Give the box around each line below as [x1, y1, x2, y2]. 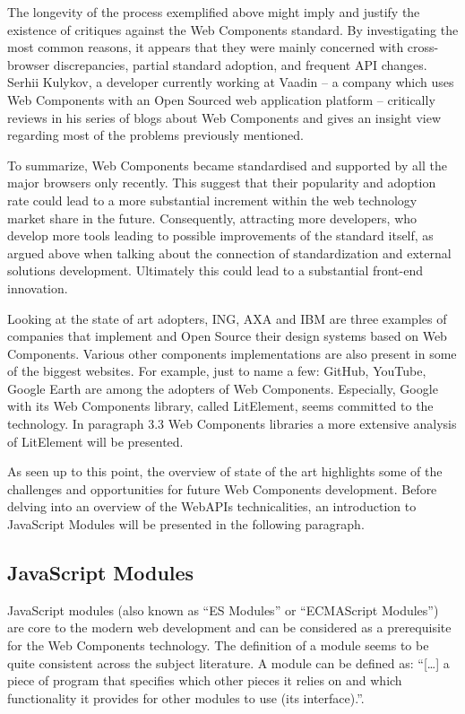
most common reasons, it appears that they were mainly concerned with [7, 38, 404, 57]
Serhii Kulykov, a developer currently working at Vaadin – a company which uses [7, 73, 454, 91]
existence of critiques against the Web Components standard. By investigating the [7, 20, 459, 39]
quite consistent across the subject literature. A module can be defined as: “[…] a [7, 653, 450, 672]
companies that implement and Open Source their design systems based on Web [7, 327, 447, 345]
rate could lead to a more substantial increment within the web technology [7, 190, 418, 209]
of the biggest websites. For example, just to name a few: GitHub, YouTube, [7, 361, 426, 380]
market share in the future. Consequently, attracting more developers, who [7, 208, 418, 227]
